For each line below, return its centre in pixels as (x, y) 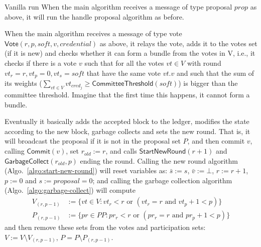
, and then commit (216, 141)
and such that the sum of (215, 73)
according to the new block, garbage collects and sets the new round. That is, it (127, 131)
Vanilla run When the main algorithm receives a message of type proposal (118, 7)
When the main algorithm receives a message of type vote (93, 33)
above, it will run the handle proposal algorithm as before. (94, 16)
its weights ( (23, 83)
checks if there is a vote (41, 63)
